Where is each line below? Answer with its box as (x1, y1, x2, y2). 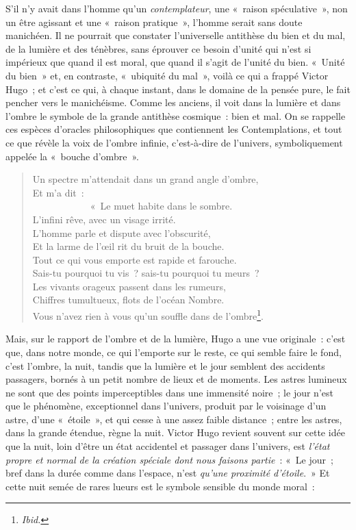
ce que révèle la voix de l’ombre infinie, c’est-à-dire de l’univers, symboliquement (5, 135, 343, 149)
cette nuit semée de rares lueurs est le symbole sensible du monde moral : (5, 479, 315, 493)
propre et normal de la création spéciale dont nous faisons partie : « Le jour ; (5, 452, 333, 466)
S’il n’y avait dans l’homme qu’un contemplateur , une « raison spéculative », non (5, 1, 348, 15)
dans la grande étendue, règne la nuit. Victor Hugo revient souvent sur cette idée (5, 425, 345, 440)
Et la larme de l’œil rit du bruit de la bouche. (32, 239, 225, 253)
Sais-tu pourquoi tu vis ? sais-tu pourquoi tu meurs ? (32, 266, 259, 280)
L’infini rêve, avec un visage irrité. (32, 212, 176, 226)
